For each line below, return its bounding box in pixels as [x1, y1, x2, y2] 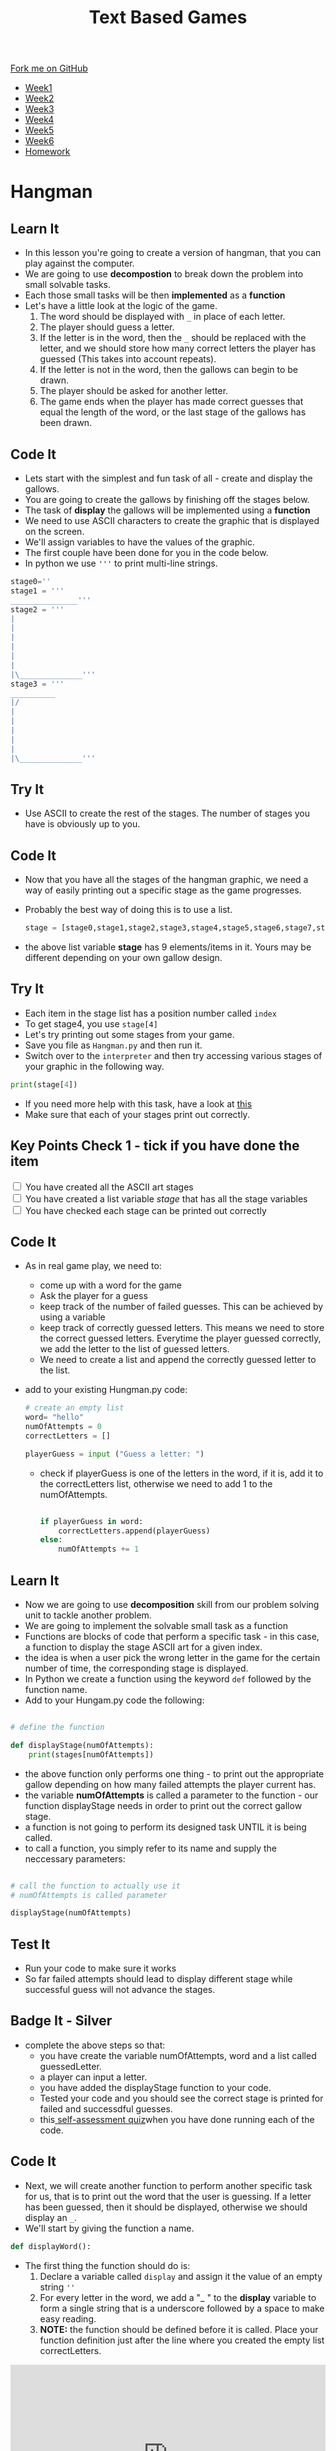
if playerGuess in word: [39, 1516, 144, 1526]
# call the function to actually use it [10, 1881, 182, 1891]
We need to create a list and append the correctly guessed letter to [39, 1354, 317, 1366]
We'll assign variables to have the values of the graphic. [24, 536, 255, 548]
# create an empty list [24, 1403, 125, 1413]
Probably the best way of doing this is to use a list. [24, 904, 233, 916]
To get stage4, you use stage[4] [24, 1017, 158, 1030]
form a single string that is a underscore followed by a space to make [39, 2302, 325, 2314]
